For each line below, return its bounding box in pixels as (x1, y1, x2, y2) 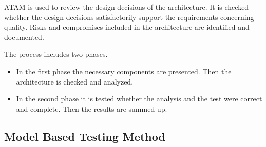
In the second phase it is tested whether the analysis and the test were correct (16, 93, 262, 104)
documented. (4, 31, 44, 42)
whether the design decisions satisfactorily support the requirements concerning (4, 11, 254, 22)
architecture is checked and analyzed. (16, 76, 134, 87)
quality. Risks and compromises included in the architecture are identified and (4, 22, 250, 32)
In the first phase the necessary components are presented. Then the (16, 66, 232, 76)
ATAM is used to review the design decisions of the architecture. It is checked (4, 2, 249, 12)
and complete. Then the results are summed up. (16, 103, 167, 114)
